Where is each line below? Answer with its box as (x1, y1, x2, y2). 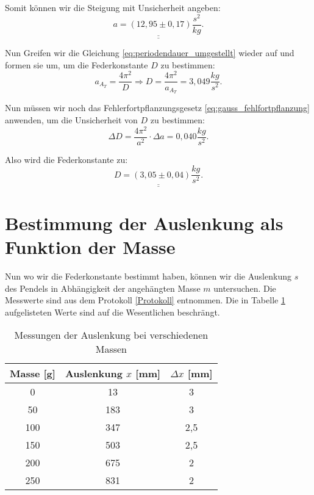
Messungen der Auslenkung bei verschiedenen (14, 328, 209, 342)
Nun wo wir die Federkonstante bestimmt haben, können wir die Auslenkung (5, 270, 291, 283)
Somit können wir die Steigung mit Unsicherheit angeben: (5, 1, 221, 13)
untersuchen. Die (213, 281, 276, 294)
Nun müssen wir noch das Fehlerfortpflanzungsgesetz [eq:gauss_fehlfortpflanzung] (5, 101, 310, 114)
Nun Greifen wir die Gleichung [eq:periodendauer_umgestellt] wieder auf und (5, 46, 294, 59)
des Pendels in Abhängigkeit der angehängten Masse (5, 281, 201, 294)
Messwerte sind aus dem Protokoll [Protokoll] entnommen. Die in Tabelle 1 (5, 294, 285, 306)
